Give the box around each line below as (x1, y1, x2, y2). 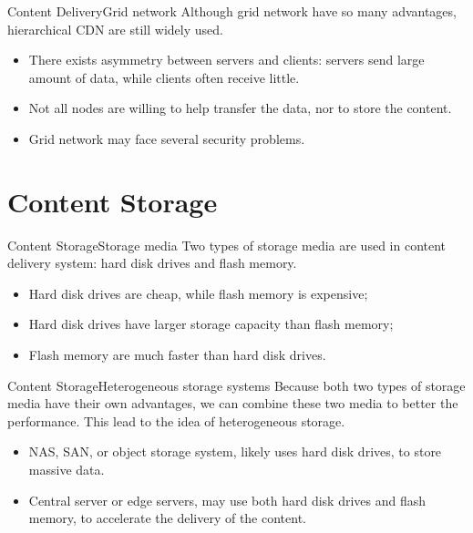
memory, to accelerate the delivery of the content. (28, 508, 306, 528)
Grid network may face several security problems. (28, 128, 305, 148)
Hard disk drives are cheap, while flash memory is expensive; (28, 283, 368, 302)
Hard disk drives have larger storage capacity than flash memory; (28, 314, 394, 333)
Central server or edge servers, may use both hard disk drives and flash (28, 490, 427, 509)
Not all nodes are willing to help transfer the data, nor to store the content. (28, 98, 452, 118)
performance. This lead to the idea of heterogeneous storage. (7, 411, 345, 430)
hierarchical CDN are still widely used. (7, 19, 223, 38)
